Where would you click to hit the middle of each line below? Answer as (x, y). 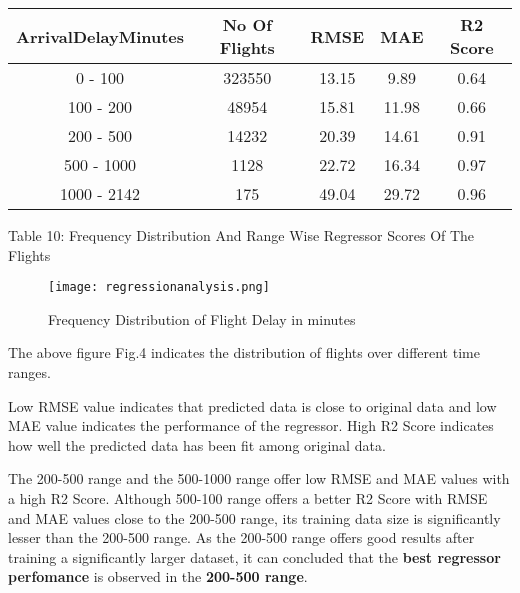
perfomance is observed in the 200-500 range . (158, 576)
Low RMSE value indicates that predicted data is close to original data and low (252, 405)
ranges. (29, 372)
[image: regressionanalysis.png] (159, 287)
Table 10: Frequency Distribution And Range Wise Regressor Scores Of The (241, 235)
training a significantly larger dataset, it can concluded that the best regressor (254, 556)
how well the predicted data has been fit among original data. (197, 444)
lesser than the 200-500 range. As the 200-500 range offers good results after (241, 537)
